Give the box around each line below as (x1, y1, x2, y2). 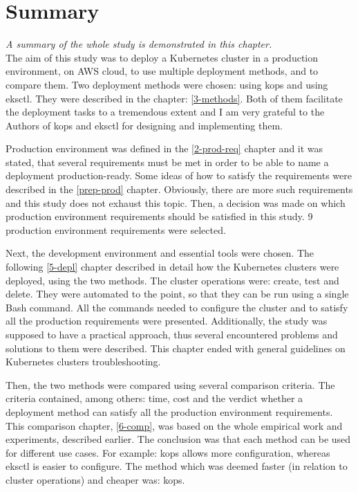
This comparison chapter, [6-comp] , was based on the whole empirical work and (6, 418, 343, 432)
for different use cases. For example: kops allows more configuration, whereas (6, 445, 330, 459)
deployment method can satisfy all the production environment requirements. (6, 404, 333, 419)
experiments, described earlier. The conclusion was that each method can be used (6, 432, 351, 446)
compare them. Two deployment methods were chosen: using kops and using (6, 77, 328, 91)
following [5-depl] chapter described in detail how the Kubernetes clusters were (6, 259, 339, 274)
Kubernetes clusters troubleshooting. (6, 354, 161, 369)
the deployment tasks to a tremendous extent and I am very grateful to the (6, 104, 325, 119)
